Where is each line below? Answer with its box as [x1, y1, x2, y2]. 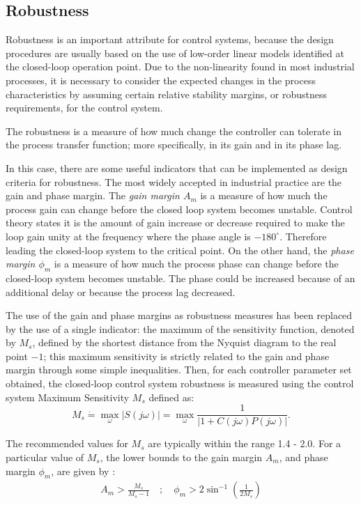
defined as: [148, 389, 194, 404]
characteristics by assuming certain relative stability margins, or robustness [6, 86, 328, 101]
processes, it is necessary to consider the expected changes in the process [6, 72, 316, 87]
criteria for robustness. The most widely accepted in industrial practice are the [6, 174, 342, 189]
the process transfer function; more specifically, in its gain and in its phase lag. [6, 137, 342, 152]
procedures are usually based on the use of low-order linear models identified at [6, 45, 344, 60]
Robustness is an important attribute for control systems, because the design [6, 32, 334, 47]
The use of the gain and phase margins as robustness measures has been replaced [6, 308, 353, 323]
